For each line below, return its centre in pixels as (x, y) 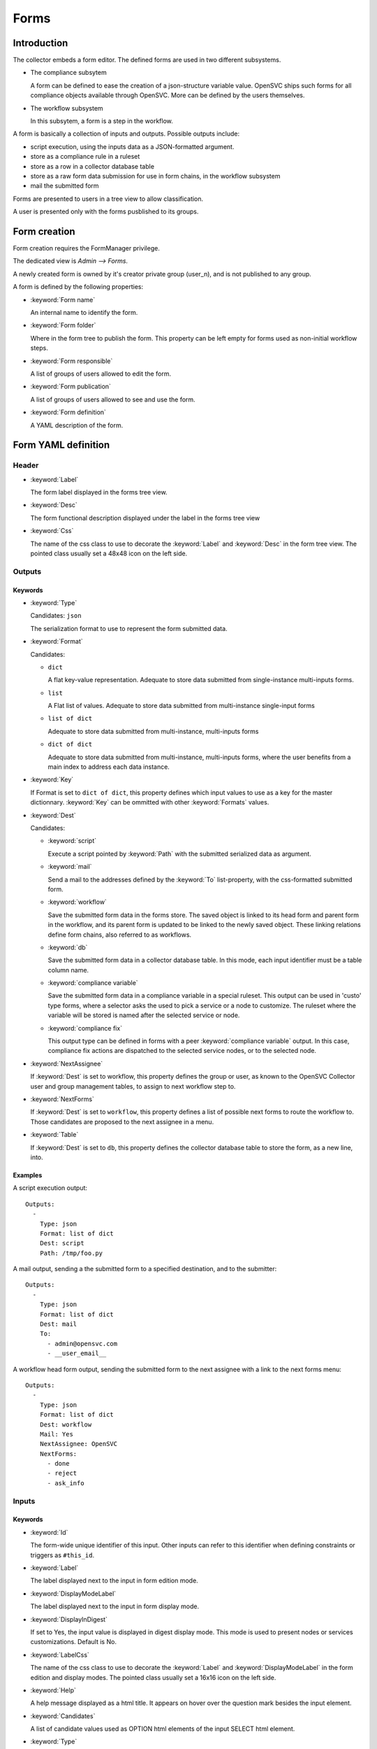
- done (58, 1464)
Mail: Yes (56, 1434)
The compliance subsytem (69, 73)
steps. (39, 348)
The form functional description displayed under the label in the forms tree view (145, 518)
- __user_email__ (77, 1353)
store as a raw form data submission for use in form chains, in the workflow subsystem (155, 176)
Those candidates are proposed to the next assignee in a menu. (122, 1121)
